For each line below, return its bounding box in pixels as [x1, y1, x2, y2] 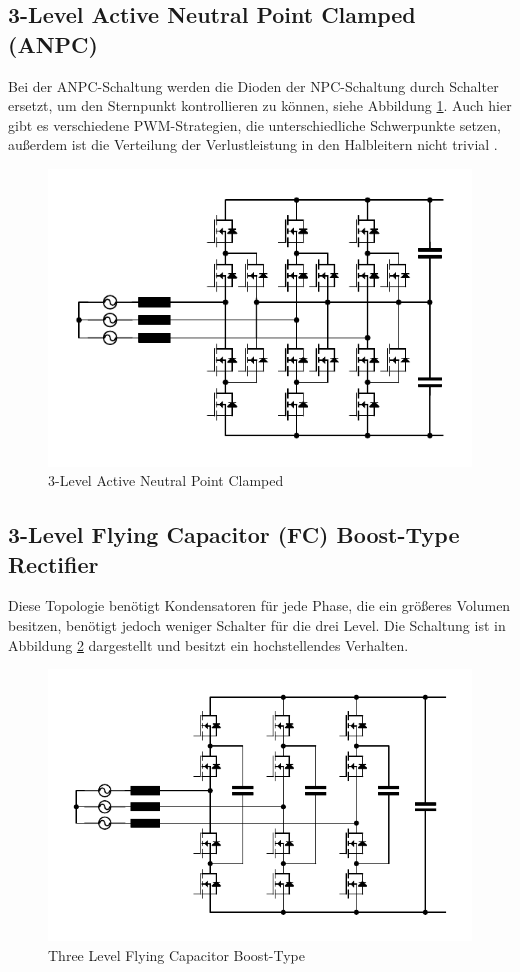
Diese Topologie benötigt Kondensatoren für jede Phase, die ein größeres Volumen [8, 595, 511, 616]
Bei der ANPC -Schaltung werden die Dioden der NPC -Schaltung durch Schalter [8, 75, 499, 96]
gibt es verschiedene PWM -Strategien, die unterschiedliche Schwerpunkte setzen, [8, 114, 501, 135]
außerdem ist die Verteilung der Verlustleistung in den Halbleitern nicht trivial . [8, 134, 498, 155]
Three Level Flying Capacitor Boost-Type [48, 944, 305, 965]
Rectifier [8, 548, 99, 579]
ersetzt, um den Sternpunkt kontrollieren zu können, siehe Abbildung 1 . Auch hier [8, 95, 512, 116]
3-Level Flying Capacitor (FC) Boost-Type [8, 519, 460, 550]
